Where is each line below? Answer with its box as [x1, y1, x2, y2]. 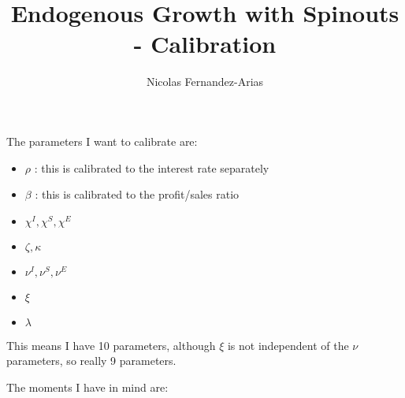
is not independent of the [227, 337, 349, 353]
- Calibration [133, 28, 277, 60]
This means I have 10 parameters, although [6, 337, 216, 353]
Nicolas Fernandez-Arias [146, 73, 264, 90]
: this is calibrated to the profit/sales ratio [35, 186, 240, 203]
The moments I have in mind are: [6, 378, 169, 395]
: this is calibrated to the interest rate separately [34, 159, 269, 176]
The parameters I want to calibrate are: [6, 132, 198, 149]
